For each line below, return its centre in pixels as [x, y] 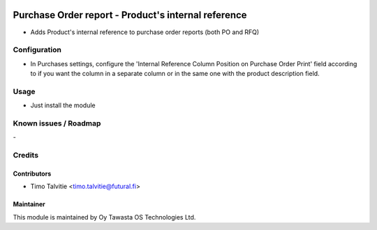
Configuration [37, 50]
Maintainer [29, 204]
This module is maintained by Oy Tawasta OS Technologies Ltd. [104, 217]
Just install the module [63, 105]
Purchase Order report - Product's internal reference [130, 15]
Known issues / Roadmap [57, 123]
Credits [25, 155]
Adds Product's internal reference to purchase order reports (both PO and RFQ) [145, 32]
